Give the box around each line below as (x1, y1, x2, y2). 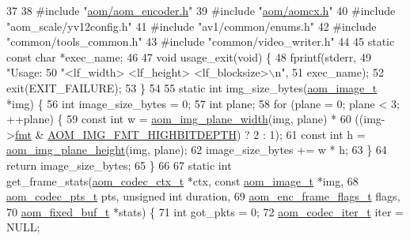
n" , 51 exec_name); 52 (275, 64, 384, 81)
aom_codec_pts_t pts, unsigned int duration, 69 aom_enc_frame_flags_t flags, (6, 188, 401, 204)
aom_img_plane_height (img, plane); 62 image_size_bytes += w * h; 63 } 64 (6, 141, 387, 158)
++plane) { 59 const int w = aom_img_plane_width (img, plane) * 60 (6, 111, 351, 127)
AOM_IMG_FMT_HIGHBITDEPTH (47, 126, 237, 142)
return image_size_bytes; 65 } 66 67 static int (6, 156, 232, 173)
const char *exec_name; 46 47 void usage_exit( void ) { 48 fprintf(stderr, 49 (6, 48, 371, 65)
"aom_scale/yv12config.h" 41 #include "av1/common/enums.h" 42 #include (6, 17, 377, 34)
